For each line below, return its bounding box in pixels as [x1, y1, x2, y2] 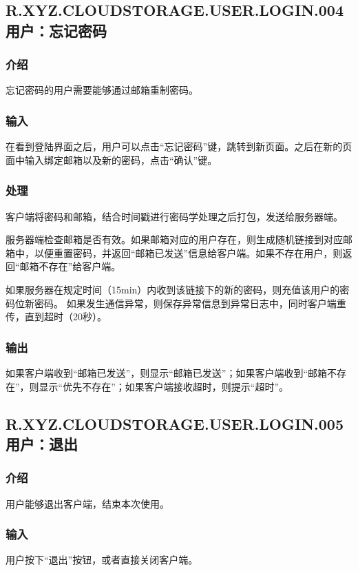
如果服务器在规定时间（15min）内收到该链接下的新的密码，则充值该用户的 [6, 282, 340, 296]
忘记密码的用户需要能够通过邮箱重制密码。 [6, 83, 198, 97]
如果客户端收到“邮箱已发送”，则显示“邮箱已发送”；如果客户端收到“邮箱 [6, 365, 328, 380]
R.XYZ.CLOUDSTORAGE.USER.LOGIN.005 [6, 413, 344, 434]
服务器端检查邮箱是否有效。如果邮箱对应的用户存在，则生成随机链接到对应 [6, 232, 343, 247]
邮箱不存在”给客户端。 [19, 259, 121, 273]
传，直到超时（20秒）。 [6, 309, 107, 324]
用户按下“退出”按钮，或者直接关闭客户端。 [6, 552, 198, 567]
